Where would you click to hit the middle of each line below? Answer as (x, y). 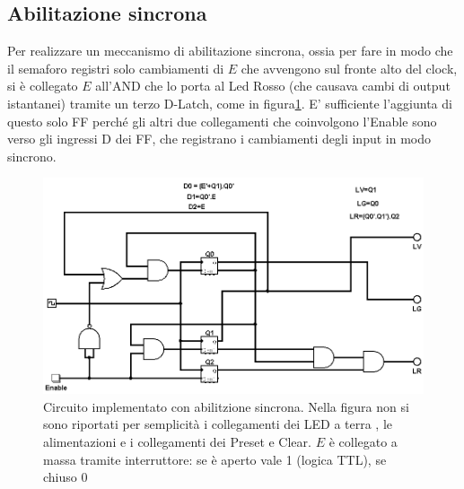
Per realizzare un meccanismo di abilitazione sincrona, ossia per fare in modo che (230, 51)
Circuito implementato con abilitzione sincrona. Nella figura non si (226, 406)
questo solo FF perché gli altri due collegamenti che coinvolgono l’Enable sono (222, 121)
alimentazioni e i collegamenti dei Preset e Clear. (177, 442)
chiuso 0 (66, 477)
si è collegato (43, 86)
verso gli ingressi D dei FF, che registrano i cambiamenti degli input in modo (219, 139)
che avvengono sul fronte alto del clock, (349, 68)
